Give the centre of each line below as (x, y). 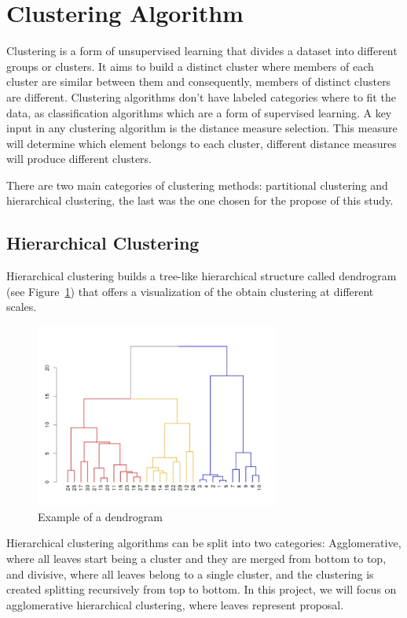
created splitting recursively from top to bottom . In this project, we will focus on (202, 589)
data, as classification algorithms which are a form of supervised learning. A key (199, 112)
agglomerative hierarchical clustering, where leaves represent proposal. (175, 604)
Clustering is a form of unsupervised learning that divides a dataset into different (202, 51)
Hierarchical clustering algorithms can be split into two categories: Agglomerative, (204, 543)
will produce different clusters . (79, 159)
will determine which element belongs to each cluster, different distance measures (202, 143)
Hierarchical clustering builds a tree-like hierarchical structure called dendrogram (202, 276)
